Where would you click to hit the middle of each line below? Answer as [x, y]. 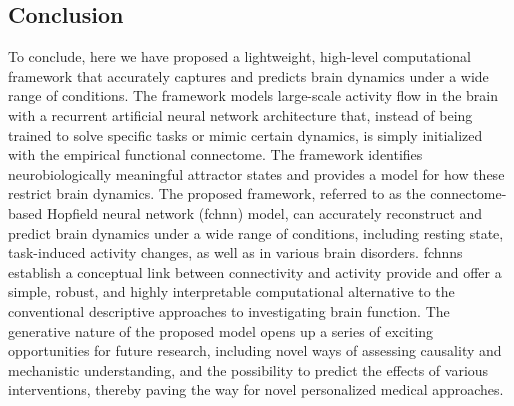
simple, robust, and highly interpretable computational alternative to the [231, 291]
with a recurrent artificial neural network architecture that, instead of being [240, 114]
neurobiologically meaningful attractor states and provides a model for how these [256, 173]
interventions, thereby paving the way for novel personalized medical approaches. [256, 389]
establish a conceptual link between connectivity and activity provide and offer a [255, 271]
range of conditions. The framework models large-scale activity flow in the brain [253, 95]
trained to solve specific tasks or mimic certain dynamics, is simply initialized [245, 134]
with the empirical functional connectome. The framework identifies [215, 154]
